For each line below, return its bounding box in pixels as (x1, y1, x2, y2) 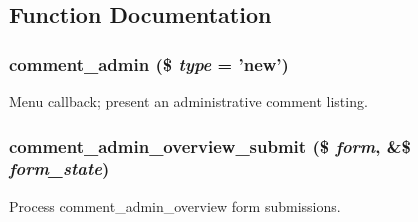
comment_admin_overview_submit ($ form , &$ (9, 133, 411, 158)
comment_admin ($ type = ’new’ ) (9, 51, 289, 76)
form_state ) (9, 156, 110, 181)
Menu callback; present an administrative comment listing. (9, 91, 368, 111)
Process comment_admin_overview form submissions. (9, 195, 341, 216)
